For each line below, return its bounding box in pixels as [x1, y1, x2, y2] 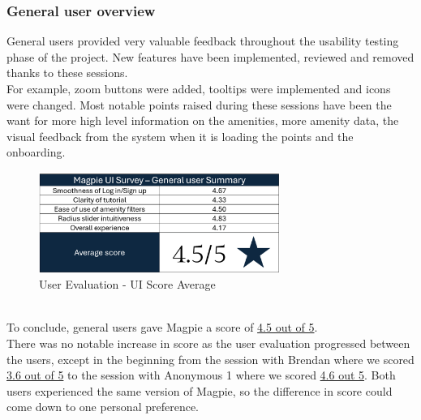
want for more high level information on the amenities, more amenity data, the [6, 112, 399, 129]
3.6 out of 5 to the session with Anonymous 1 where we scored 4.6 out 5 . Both [6, 366, 396, 384]
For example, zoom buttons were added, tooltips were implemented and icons [6, 80, 391, 96]
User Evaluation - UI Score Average [39, 276, 216, 293]
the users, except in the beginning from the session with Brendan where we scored [6, 350, 415, 367]
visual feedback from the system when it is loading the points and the [6, 127, 354, 144]
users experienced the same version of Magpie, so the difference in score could [6, 382, 393, 399]
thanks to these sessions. [6, 64, 128, 81]
